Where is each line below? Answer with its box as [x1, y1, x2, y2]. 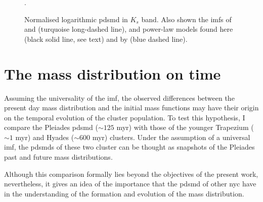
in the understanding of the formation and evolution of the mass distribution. [4, 188, 244, 198]
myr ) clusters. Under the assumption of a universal [92, 131, 250, 142]
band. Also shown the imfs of [141, 14, 232, 24]
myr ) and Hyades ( [15, 131, 74, 142]
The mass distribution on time [4, 63, 221, 84]
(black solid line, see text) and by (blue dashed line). [24, 33, 188, 44]
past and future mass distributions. [4, 152, 113, 162]
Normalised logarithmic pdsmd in [24, 14, 128, 24]
